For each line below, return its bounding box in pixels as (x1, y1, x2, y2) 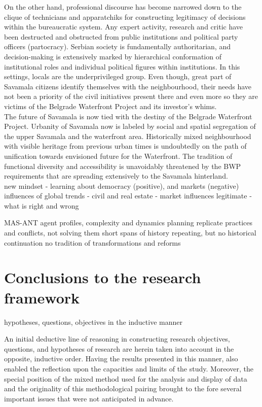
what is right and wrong (4, 200, 79, 211)
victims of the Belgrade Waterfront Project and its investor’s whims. (4, 100, 217, 111)
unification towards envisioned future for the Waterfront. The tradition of (4, 150, 233, 161)
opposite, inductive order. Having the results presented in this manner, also (4, 353, 238, 364)
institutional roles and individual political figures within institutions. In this (4, 61, 240, 72)
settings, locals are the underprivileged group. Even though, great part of (4, 71, 232, 82)
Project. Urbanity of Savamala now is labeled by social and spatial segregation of (4, 121, 256, 131)
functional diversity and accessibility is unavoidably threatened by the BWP (4, 160, 241, 171)
